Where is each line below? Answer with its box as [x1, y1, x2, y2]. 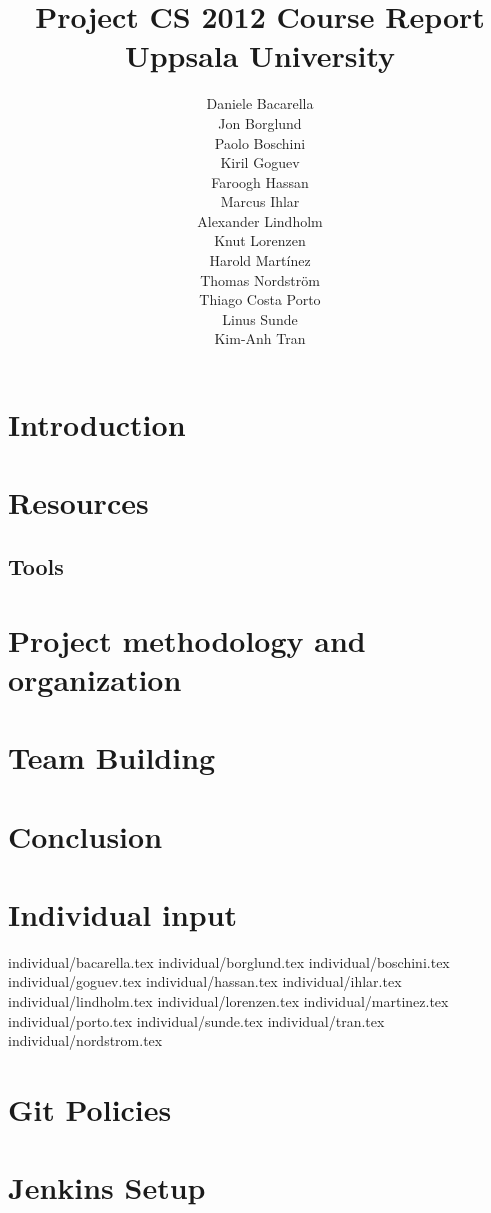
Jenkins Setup [8, 1167, 206, 1208]
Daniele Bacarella [206, 93, 314, 114]
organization [8, 658, 182, 699]
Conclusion [8, 815, 163, 856]
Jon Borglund [218, 112, 302, 133]
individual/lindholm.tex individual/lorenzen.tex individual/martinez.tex [8, 991, 449, 1011]
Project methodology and [8, 619, 366, 660]
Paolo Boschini [214, 132, 306, 153]
